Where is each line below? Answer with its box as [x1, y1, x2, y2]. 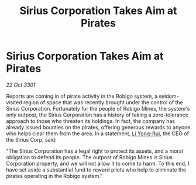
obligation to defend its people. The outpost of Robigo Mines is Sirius [6, 153, 173, 160]
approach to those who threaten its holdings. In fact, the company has [6, 117, 176, 124]
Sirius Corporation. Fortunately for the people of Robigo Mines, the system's [6, 105, 190, 112]
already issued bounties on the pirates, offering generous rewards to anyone [6, 124, 191, 131]
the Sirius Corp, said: [6, 136, 57, 143]
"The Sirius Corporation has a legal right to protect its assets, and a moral [6, 148, 183, 155]
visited [6, 98, 22, 106]
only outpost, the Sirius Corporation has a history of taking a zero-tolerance [6, 111, 189, 118]
